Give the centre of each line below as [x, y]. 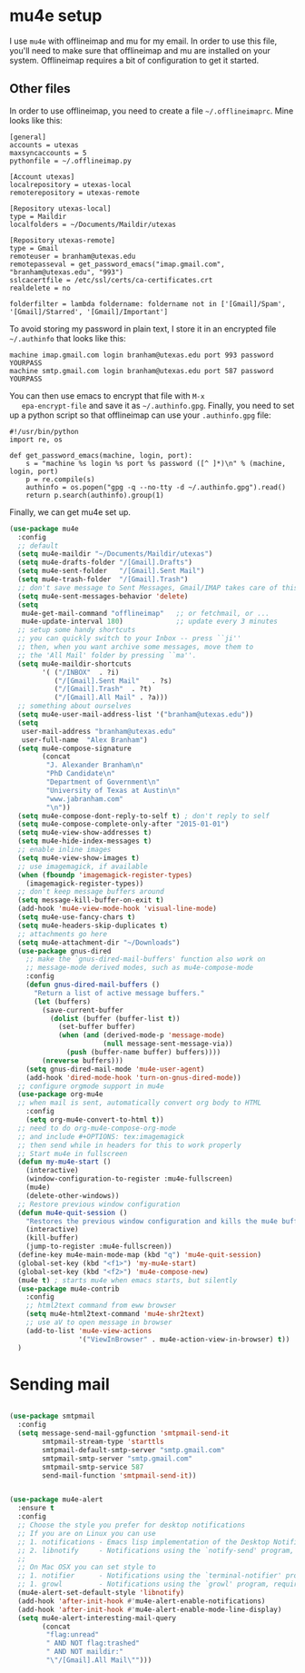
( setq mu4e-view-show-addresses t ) [85, 833]
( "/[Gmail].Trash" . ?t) [103, 689]
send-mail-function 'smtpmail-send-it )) [119, 1475]
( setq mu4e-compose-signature [74, 748]
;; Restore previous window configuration [99, 1204]
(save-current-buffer [83, 1010]
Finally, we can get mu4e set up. [70, 512]
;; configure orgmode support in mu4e [91, 1086]
